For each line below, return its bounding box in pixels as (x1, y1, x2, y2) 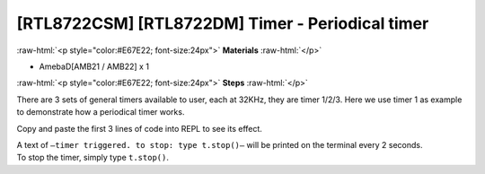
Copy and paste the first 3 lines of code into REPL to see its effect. (16, 123, 262, 134)
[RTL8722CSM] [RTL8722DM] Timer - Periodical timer (16, 13, 429, 33)
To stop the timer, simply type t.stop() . (16, 152, 170, 163)
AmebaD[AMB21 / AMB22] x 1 (39, 61, 150, 72)
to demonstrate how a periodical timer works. (16, 107, 185, 117)
